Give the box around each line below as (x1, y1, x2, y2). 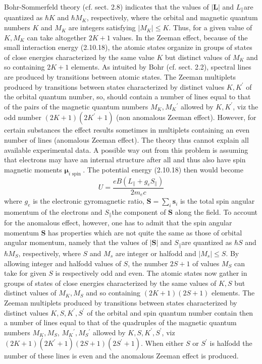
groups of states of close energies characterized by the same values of (4, 277, 217, 288)
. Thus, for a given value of (169, 22, 252, 33)
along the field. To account (175, 206, 258, 217)
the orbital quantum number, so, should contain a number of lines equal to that (4, 91, 251, 102)
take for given (4, 268, 46, 278)
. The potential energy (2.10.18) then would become (83, 164, 243, 174)
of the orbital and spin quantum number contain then (87, 307, 253, 318)
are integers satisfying (68, 22, 136, 33)
